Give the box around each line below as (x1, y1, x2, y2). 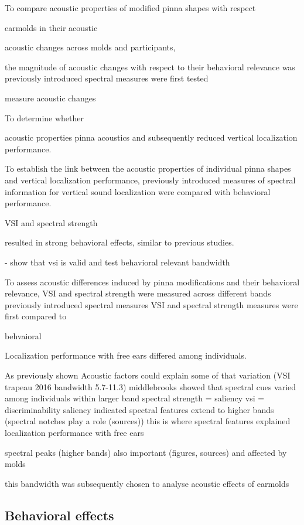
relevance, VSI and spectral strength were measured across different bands (5, 287, 271, 299)
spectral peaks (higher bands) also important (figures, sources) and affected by (5, 446, 287, 458)
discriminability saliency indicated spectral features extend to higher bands (5, 403, 274, 415)
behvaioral (5, 329, 42, 342)
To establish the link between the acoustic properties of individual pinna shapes (5, 162, 291, 175)
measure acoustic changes (5, 91, 96, 104)
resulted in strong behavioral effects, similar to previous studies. (5, 236, 234, 248)
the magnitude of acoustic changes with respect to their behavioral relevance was (5, 60, 295, 73)
